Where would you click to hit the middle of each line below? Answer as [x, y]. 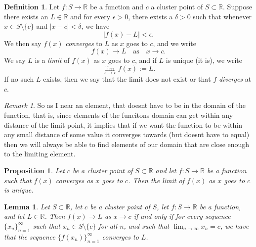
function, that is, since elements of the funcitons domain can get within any [119, 115]
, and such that [147, 225]
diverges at [235, 79]
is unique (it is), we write [204, 60]
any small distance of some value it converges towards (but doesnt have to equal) [127, 134]
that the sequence [30, 236]
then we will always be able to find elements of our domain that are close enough [127, 144]
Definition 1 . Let [32, 6]
